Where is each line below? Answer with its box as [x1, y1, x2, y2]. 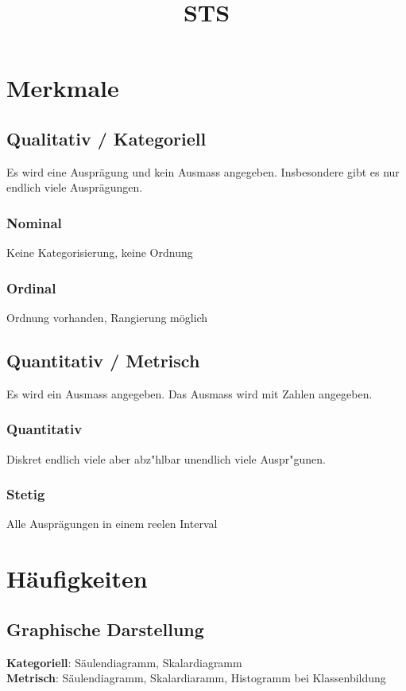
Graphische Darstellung [6, 616, 204, 641]
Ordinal [6, 278, 56, 297]
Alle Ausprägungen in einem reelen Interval [6, 515, 218, 532]
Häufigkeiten [6, 562, 148, 595]
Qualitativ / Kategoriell [6, 126, 207, 150]
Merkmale [6, 72, 119, 104]
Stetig [6, 484, 45, 504]
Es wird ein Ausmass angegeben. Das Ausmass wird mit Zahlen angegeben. [6, 385, 373, 402]
